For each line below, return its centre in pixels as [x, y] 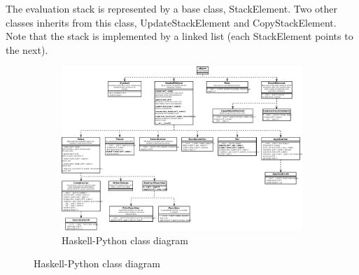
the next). [27, 49]
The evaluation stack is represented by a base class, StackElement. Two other [171, 8]
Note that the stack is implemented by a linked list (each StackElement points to [179, 36]
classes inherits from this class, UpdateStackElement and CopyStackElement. [171, 22]
